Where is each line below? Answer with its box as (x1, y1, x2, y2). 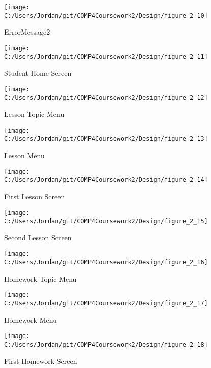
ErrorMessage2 (4, 26, 50, 37)
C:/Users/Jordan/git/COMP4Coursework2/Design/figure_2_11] (4, 53, 208, 60)
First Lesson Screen (4, 191, 65, 201)
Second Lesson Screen (4, 232, 72, 242)
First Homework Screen (4, 355, 77, 366)
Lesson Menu (4, 150, 45, 161)
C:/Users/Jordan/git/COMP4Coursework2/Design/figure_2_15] (4, 218, 208, 225)
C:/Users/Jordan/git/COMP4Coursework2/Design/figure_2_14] (4, 176, 208, 184)
